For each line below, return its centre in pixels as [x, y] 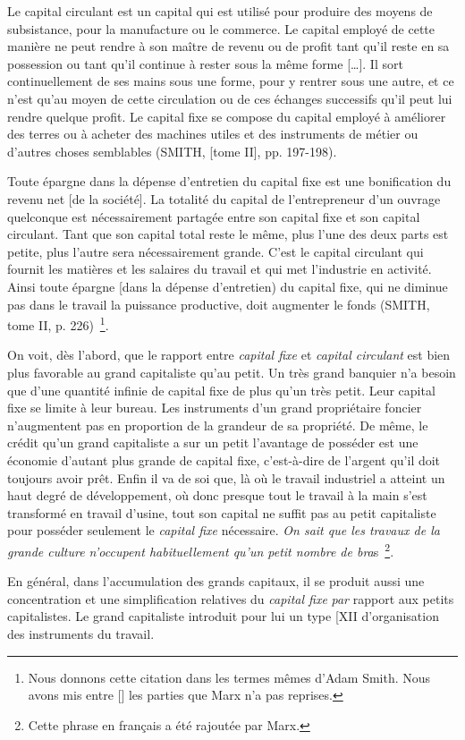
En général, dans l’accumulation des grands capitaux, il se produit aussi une [216, 581]
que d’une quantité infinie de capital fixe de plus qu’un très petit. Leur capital [221, 390]
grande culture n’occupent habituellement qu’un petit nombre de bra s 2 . [201, 549]
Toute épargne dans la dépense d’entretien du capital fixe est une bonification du [229, 181]
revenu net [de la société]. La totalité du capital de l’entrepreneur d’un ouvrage [224, 198]
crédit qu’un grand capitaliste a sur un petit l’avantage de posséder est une [213, 442]
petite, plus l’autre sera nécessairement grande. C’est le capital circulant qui [216, 251]
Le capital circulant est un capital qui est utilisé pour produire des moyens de [220, 11]
